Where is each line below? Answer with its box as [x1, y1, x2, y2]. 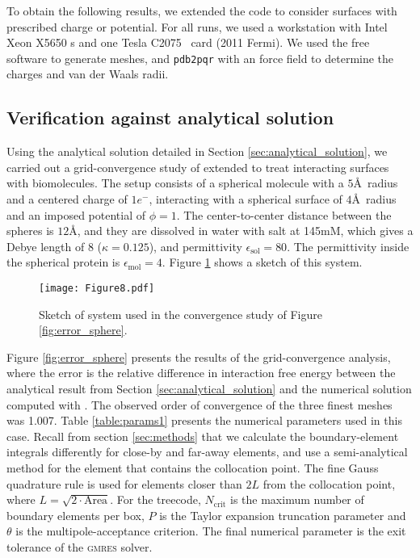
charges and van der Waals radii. [6, 65, 169, 82]
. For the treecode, [110, 491, 201, 508]
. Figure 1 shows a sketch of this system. [162, 254, 363, 271]
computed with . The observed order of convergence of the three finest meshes [6, 396, 393, 413]
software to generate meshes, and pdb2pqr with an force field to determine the [6, 49, 394, 66]
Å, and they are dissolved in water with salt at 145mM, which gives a [69, 222, 414, 239]
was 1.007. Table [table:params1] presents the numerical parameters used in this [6, 412, 402, 429]
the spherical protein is [6, 254, 120, 271]
